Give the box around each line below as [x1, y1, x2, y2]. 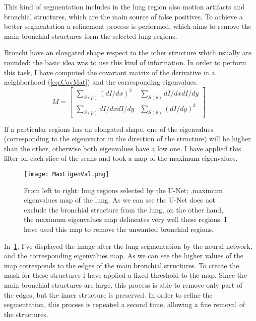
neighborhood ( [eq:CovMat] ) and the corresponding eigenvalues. [4, 77, 198, 87]
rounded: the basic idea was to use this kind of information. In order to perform [4, 57, 247, 67]
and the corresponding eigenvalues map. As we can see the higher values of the [4, 250, 244, 261]
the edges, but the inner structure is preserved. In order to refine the [4, 289, 213, 300]
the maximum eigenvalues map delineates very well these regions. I [24, 214, 227, 224]
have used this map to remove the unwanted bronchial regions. [24, 223, 214, 234]
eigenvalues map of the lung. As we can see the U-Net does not [24, 195, 216, 205]
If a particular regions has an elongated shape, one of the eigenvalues [4, 123, 213, 134]
